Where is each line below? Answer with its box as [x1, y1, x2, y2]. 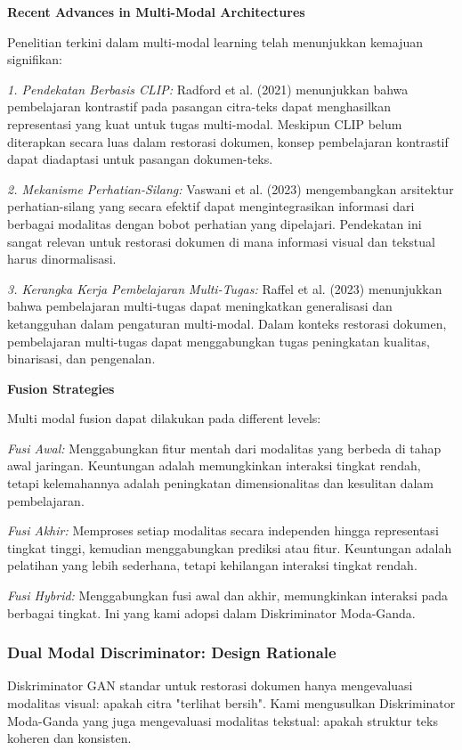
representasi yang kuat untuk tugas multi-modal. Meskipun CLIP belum [7, 114, 402, 133]
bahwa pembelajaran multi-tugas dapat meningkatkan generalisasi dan [7, 297, 393, 315]
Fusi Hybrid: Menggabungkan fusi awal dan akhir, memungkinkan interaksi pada [7, 586, 449, 605]
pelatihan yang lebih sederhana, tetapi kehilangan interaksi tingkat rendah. [7, 556, 417, 575]
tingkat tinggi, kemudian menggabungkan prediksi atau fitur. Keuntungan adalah [7, 538, 452, 557]
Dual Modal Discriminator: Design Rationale [7, 641, 336, 664]
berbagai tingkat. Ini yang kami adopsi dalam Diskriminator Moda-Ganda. [7, 603, 416, 622]
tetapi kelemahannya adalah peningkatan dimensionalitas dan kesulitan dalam [7, 474, 434, 493]
